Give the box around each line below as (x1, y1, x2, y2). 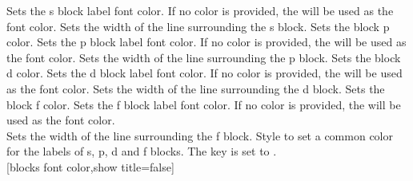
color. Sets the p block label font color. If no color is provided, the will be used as (6, 33, 407, 50)
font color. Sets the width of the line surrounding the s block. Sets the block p (6, 18, 390, 34)
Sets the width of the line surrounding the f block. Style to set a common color (6, 127, 393, 144)
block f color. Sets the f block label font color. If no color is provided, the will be (6, 96, 401, 112)
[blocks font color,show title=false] (6, 158, 174, 175)
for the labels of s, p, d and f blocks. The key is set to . (6, 143, 277, 159)
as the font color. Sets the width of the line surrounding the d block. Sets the (6, 80, 385, 96)
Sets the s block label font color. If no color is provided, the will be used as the (6, 2, 394, 18)
